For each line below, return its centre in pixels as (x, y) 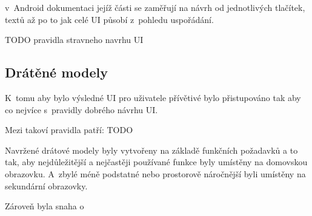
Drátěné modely (56, 72)
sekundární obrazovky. (46, 185)
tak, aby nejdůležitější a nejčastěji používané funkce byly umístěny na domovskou (156, 162)
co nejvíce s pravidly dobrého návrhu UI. (81, 109)
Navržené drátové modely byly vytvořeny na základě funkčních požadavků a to (151, 150)
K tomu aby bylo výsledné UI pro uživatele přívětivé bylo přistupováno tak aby (153, 97)
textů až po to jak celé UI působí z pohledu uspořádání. (109, 19)
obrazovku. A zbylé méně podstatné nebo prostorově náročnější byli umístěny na (155, 173)
